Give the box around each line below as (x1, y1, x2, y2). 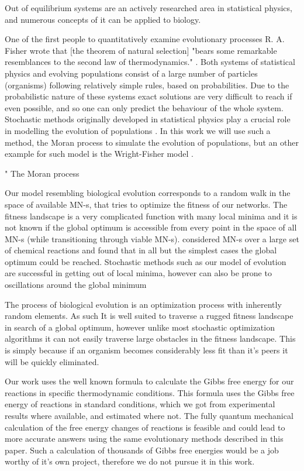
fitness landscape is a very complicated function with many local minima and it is (5, 209, 298, 222)
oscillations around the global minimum (5, 279, 147, 291)
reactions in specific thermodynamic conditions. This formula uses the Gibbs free (5, 386, 295, 398)
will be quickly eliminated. (5, 355, 99, 367)
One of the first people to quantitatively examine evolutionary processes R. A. (5, 33, 285, 45)
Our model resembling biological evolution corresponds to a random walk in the (5, 187, 291, 199)
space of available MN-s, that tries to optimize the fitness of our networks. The (5, 198, 288, 210)
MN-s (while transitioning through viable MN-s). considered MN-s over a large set (5, 232, 299, 245)
